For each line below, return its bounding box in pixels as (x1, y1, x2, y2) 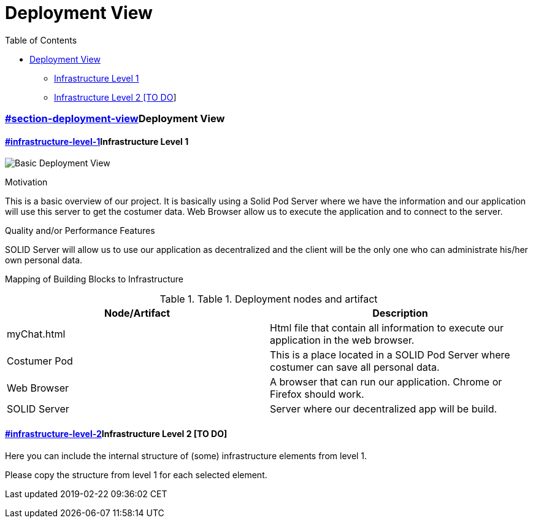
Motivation (5, 177, 48, 188)
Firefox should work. (270, 388, 364, 401)
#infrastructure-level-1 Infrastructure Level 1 (5, 136, 189, 147)
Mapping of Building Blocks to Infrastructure (5, 274, 183, 285)
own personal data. (5, 255, 83, 266)
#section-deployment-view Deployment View (5, 112, 225, 125)
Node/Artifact (104, 307, 171, 320)
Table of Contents (5, 34, 77, 45)
